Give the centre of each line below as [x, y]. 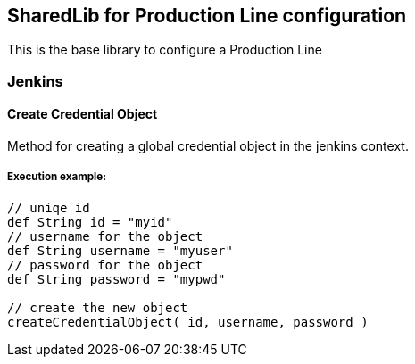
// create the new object [98, 307]
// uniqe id [49, 207]
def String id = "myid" [90, 222]
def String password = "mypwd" [116, 279]
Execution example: [57, 177]
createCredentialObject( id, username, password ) [188, 322]
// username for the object [105, 236]
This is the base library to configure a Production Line [165, 50]
